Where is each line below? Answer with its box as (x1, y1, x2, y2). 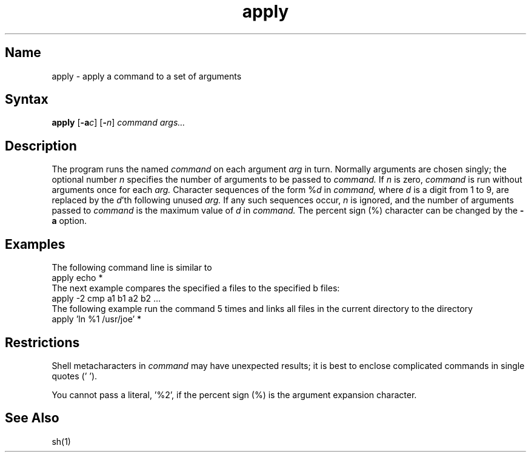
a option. (52, 215, 87, 226)
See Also (5, 410, 59, 426)
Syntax (5, 92, 48, 107)
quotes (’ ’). (52, 370, 98, 381)
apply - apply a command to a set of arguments (52, 70, 242, 81)
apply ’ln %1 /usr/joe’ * (52, 314, 142, 325)
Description (5, 138, 77, 154)
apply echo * (52, 273, 103, 283)
